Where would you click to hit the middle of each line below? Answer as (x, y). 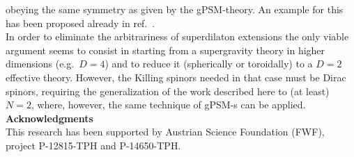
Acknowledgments (49, 118)
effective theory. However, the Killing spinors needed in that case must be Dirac (176, 77)
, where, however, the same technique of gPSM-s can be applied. (168, 105)
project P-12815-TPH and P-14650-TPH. (93, 145)
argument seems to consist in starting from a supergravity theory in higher (166, 50)
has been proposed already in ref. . (80, 23)
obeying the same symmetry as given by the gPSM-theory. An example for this (175, 9)
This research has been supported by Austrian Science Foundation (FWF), (165, 132)
